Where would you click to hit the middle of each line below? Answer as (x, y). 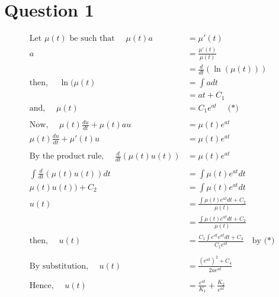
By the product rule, (67, 156)
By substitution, (59, 266)
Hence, (41, 285)
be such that (92, 39)
